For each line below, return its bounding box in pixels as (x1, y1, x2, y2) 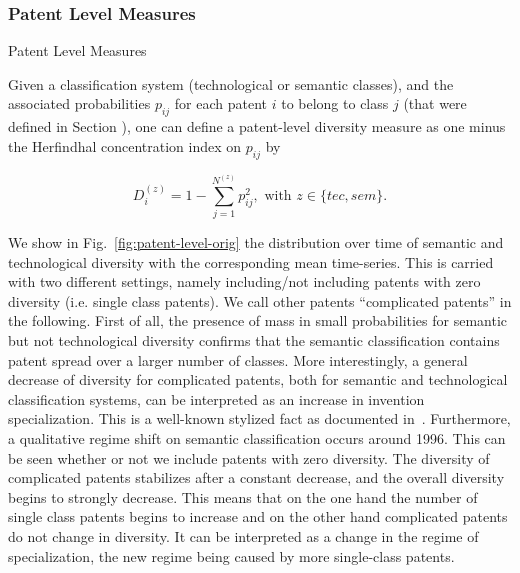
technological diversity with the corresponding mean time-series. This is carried (8, 251, 494, 272)
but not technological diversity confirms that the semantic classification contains (8, 330, 500, 350)
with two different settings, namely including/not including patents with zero (8, 271, 481, 292)
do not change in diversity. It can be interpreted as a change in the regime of (8, 525, 479, 546)
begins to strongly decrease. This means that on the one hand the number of (8, 486, 478, 507)
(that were (403, 93, 467, 114)
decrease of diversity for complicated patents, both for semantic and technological (8, 369, 508, 390)
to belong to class (281, 93, 389, 114)
